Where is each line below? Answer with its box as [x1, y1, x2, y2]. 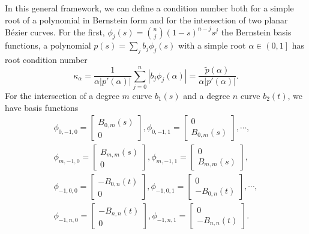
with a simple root [178, 39, 246, 52]
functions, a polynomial [5, 39, 91, 52]
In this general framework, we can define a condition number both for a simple [5, 2, 294, 14]
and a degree [183, 89, 230, 101]
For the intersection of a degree [5, 89, 119, 101]
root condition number [5, 53, 88, 66]
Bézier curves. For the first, [5, 25, 105, 38]
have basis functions [5, 101, 79, 113]
